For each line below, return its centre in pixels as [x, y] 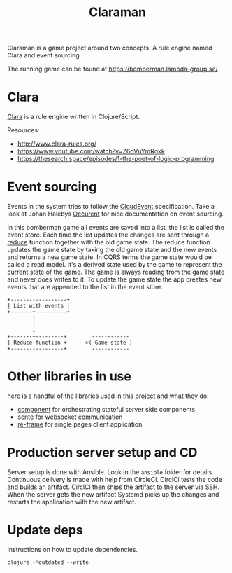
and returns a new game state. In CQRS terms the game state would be [109, 257]
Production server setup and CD [102, 453]
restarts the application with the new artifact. [72, 502]
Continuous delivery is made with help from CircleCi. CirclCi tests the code [115, 479]
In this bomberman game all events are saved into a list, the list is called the [116, 228]
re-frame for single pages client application [80, 424]
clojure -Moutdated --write [48, 562]
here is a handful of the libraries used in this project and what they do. [108, 396]
